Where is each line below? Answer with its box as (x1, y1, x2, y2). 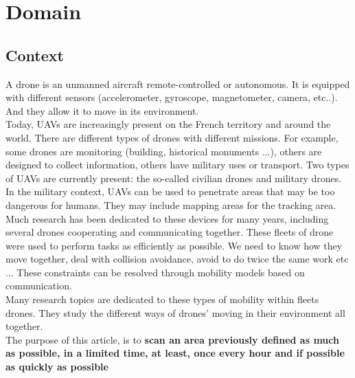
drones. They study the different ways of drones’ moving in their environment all (5, 305, 345, 320)
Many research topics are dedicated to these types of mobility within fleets (5, 292, 319, 307)
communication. (5, 278, 72, 293)
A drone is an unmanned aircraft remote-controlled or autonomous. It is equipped (5, 76, 350, 91)
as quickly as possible (5, 359, 108, 374)
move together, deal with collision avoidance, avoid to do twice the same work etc (5, 252, 349, 266)
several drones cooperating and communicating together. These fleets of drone (5, 225, 334, 239)
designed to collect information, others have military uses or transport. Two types (5, 157, 350, 172)
